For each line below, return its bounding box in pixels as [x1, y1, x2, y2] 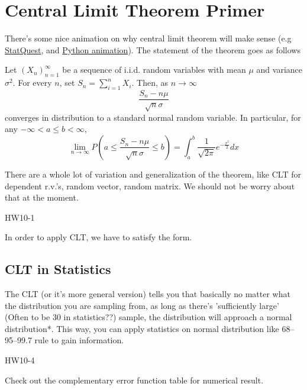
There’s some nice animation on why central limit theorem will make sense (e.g [5, 32, 292, 44]
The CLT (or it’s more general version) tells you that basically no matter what [5, 288, 290, 300]
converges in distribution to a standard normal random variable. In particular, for [5, 111, 301, 123]
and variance [256, 63, 302, 76]
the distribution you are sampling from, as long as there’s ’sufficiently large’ [5, 299, 279, 311]
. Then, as [131, 76, 169, 89]
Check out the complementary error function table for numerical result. [5, 373, 264, 386]
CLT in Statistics [5, 260, 111, 278]
